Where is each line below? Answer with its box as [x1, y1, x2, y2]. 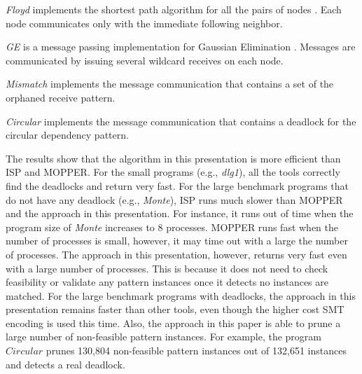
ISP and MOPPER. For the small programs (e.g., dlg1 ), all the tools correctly [6, 165, 340, 179]
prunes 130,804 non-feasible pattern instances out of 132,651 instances [46, 343, 347, 358]
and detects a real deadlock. [6, 356, 125, 371]
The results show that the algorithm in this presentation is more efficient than [6, 151, 341, 165]
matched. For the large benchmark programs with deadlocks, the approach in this [6, 288, 356, 303]
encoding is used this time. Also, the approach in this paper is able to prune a [6, 315, 341, 330]
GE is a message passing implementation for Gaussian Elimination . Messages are [6, 39, 356, 54]
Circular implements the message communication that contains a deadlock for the [6, 113, 356, 128]
